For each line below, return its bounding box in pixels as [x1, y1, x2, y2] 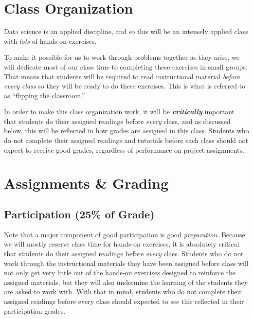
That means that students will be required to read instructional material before [4, 71, 240, 81]
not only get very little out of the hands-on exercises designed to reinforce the [4, 267, 236, 278]
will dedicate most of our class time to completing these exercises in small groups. [4, 61, 248, 71]
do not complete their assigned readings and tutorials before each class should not [4, 135, 248, 145]
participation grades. [4, 305, 66, 316]
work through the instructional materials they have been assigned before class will [4, 258, 249, 268]
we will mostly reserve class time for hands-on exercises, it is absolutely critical [4, 239, 239, 249]
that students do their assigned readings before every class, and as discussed [4, 116, 231, 126]
